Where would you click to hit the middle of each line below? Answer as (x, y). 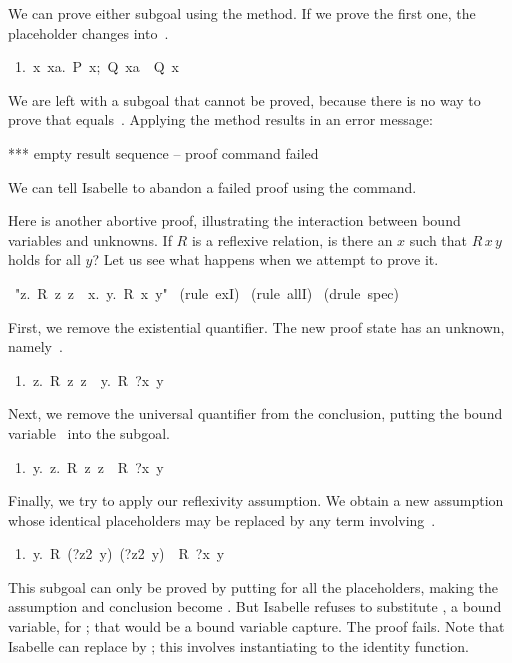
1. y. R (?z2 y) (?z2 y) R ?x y (119, 553)
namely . (35, 346)
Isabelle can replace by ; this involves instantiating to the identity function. (238, 645)
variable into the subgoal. (89, 432)
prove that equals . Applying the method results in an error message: (220, 119)
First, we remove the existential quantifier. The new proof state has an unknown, (256, 326)
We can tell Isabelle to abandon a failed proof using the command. (212, 186)
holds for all (44, 259)
